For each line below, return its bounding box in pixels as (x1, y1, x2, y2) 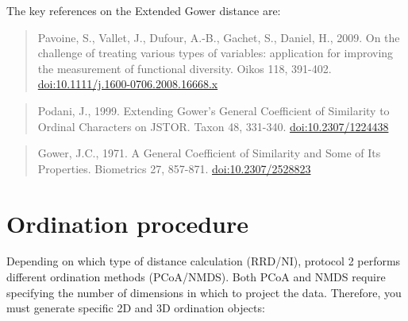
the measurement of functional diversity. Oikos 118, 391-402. (37, 60, 332, 76)
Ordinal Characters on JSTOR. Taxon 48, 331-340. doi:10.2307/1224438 (37, 118, 389, 134)
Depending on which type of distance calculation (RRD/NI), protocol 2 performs (6, 253, 401, 269)
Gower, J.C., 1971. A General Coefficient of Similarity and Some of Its (37, 145, 381, 161)
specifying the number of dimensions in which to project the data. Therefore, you (6, 284, 402, 300)
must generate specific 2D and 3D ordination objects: (6, 300, 265, 316)
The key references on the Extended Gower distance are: (6, 2, 281, 18)
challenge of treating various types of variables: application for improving (37, 44, 394, 61)
